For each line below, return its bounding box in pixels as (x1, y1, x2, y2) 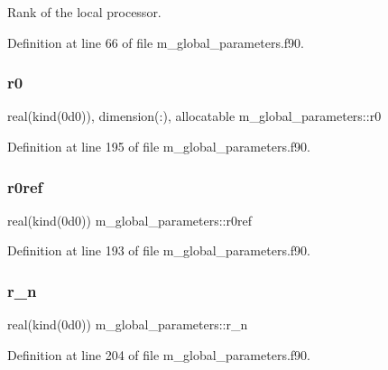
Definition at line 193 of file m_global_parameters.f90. (7, 241, 310, 260)
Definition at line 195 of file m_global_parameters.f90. (7, 137, 310, 155)
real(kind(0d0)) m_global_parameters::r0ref (7, 210, 252, 229)
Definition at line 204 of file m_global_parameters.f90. (7, 345, 310, 364)
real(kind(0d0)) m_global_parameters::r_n (7, 315, 248, 334)
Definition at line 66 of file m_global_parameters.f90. (7, 32, 304, 51)
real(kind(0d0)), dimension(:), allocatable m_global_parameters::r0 (7, 106, 382, 125)
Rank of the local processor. (7, 3, 162, 21)
